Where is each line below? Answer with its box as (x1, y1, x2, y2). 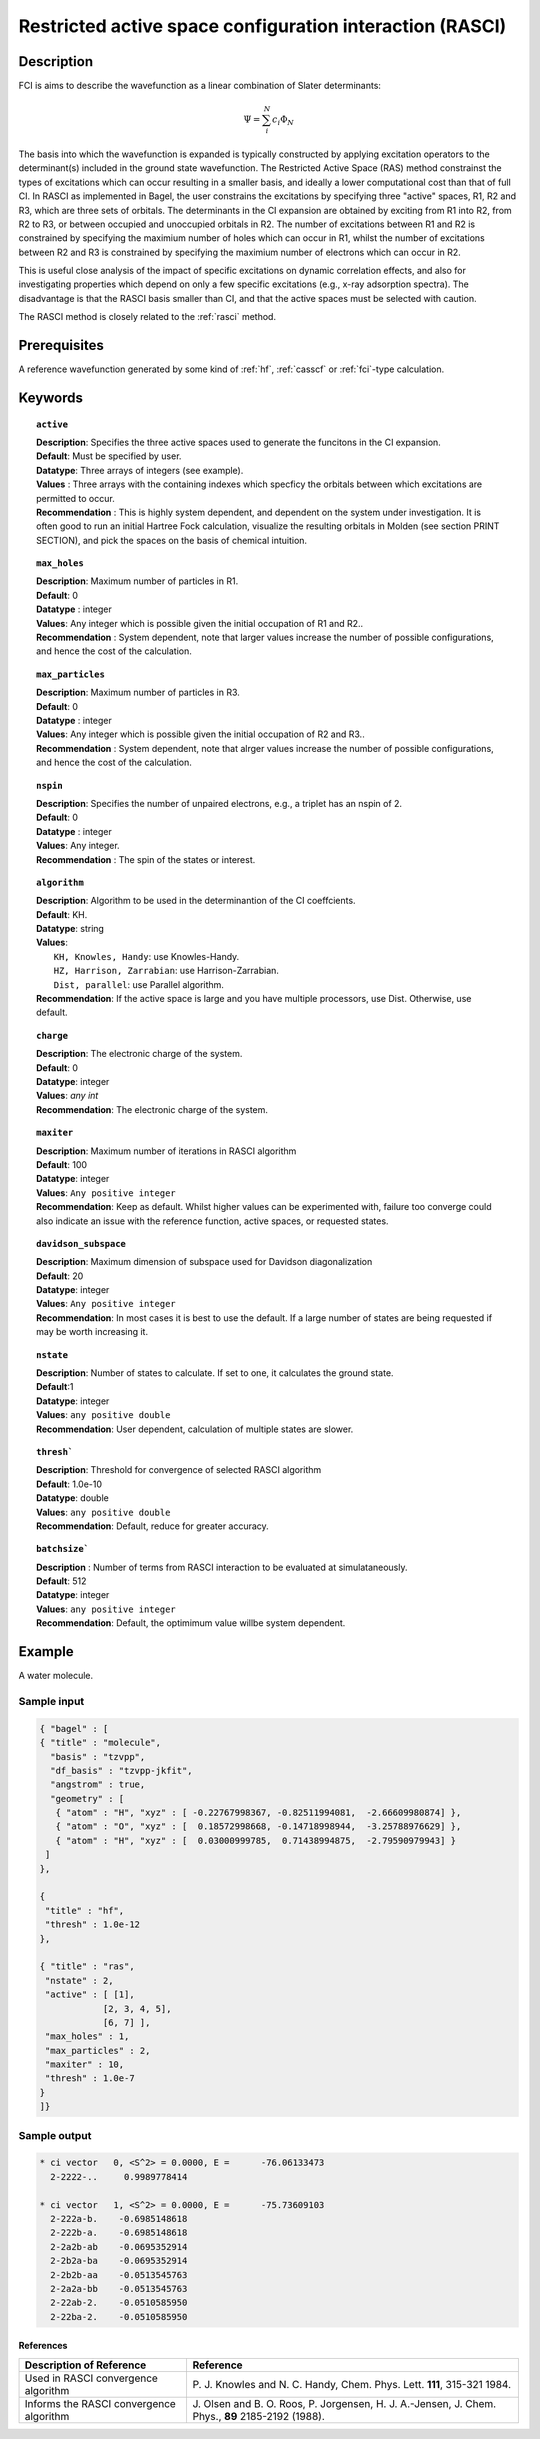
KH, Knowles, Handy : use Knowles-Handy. (53, 950, 240, 962)
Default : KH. (36, 908, 88, 920)
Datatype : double (36, 1492, 109, 1504)
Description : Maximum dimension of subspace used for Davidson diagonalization (36, 1256, 373, 1268)
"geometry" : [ (50, 1793, 125, 1804)
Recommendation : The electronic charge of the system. (36, 1103, 269, 1115)
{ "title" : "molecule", (39, 1737, 162, 1749)
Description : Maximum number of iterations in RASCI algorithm (36, 1145, 297, 1157)
